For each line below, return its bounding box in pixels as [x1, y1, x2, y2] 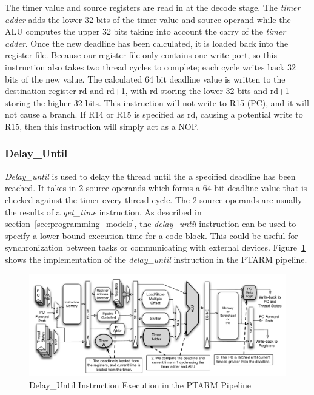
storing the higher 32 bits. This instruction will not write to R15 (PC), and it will [5, 96, 309, 109]
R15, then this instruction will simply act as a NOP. [5, 120, 199, 132]
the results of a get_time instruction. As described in [5, 205, 202, 218]
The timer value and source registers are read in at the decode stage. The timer [5, 1, 301, 13]
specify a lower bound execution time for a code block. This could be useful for [5, 229, 298, 241]
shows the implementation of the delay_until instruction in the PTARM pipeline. [5, 252, 307, 265]
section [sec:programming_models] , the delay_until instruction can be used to [5, 217, 296, 230]
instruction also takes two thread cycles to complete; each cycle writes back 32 [5, 60, 296, 73]
